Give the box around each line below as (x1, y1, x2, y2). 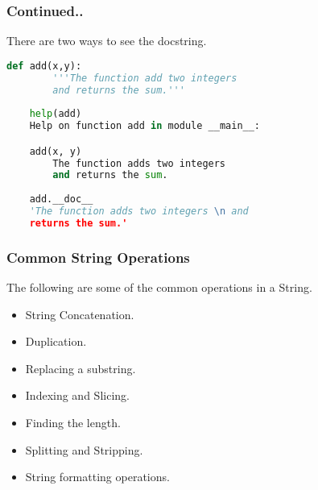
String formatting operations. (25, 468, 170, 485)
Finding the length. (25, 414, 121, 431)
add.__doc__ (29, 193, 93, 206)
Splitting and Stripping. (25, 441, 143, 458)
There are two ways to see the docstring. (6, 32, 207, 49)
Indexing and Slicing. (25, 387, 130, 404)
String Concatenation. (25, 305, 134, 322)
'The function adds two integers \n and (29, 206, 249, 218)
